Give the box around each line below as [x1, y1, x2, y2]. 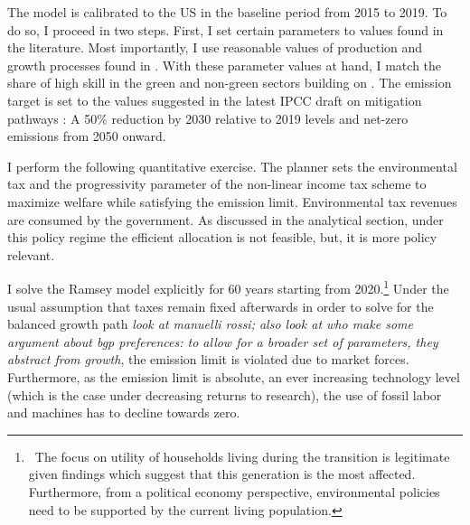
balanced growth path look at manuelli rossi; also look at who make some [7, 314, 413, 333]
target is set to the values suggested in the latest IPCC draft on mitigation [7, 90, 422, 109]
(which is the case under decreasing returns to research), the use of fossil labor [7, 385, 442, 404]
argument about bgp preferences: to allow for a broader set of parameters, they [7, 332, 438, 351]
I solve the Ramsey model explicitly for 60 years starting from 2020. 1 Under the [7, 277, 449, 297]
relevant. [7, 245, 55, 264]
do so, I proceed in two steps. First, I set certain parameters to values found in [7, 20, 444, 39]
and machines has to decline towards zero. [7, 403, 240, 422]
